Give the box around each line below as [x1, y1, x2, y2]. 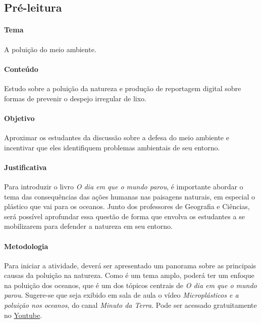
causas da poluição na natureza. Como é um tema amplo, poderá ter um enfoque [4, 270, 254, 280]
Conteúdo [4, 63, 38, 74]
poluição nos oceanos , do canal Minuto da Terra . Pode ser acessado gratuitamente [4, 300, 257, 310]
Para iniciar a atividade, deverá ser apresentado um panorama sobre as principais [4, 260, 256, 270]
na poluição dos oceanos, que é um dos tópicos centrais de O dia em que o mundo [4, 279, 257, 290]
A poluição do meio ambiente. [4, 44, 96, 54]
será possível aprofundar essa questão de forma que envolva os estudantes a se [4, 211, 245, 221]
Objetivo [4, 112, 35, 123]
